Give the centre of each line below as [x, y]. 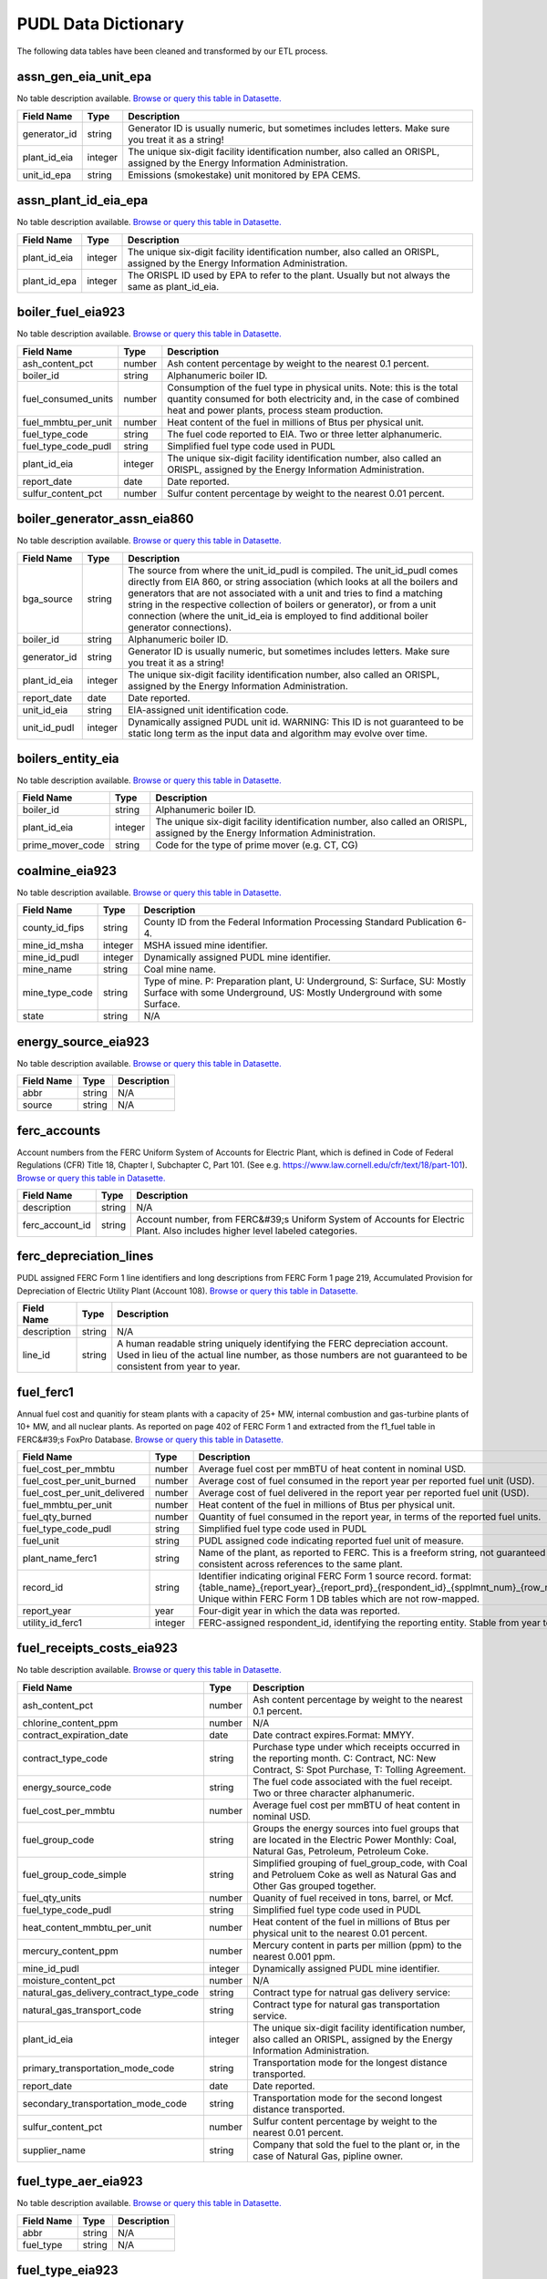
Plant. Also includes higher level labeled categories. [247, 1231]
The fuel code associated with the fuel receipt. [352, 1781]
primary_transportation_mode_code [98, 2068]
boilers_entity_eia [68, 758]
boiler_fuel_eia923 [71, 312]
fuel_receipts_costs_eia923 [97, 1649]
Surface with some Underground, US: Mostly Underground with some [293, 993]
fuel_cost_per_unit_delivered [83, 1492]
